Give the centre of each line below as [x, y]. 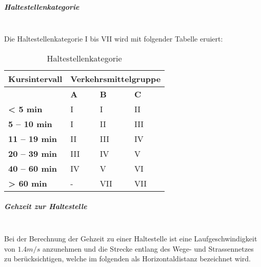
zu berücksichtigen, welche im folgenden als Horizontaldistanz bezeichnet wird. [127, 259]
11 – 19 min [33, 138]
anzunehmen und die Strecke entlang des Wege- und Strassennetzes [148, 248]
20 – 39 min [33, 153]
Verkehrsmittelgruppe [116, 78]
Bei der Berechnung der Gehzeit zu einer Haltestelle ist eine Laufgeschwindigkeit [131, 238]
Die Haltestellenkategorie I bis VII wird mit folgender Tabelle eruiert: [114, 39]
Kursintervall [35, 78]
